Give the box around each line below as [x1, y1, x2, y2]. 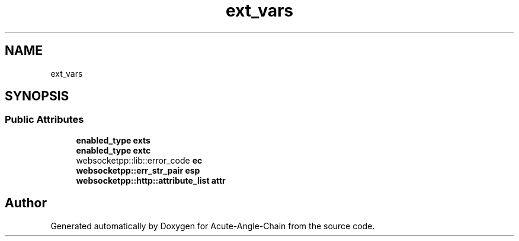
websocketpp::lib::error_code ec [76, 155, 203, 165]
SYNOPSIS [5, 89, 69, 104]
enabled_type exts [76, 135, 150, 145]
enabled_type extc [76, 145, 151, 155]
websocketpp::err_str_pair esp [76, 165, 200, 175]
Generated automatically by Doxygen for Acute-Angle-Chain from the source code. [50, 220, 375, 231]
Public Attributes [5, 113, 84, 126]
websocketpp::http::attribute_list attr [76, 175, 226, 185]
